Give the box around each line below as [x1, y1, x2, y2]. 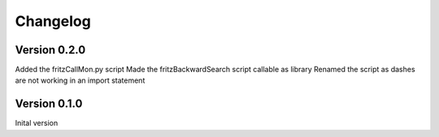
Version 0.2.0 [15, 43, 86, 57]
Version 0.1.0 [15, 97, 83, 111]
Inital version [15, 118, 59, 128]
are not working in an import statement [15, 75, 146, 85]
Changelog [15, 12, 91, 30]
